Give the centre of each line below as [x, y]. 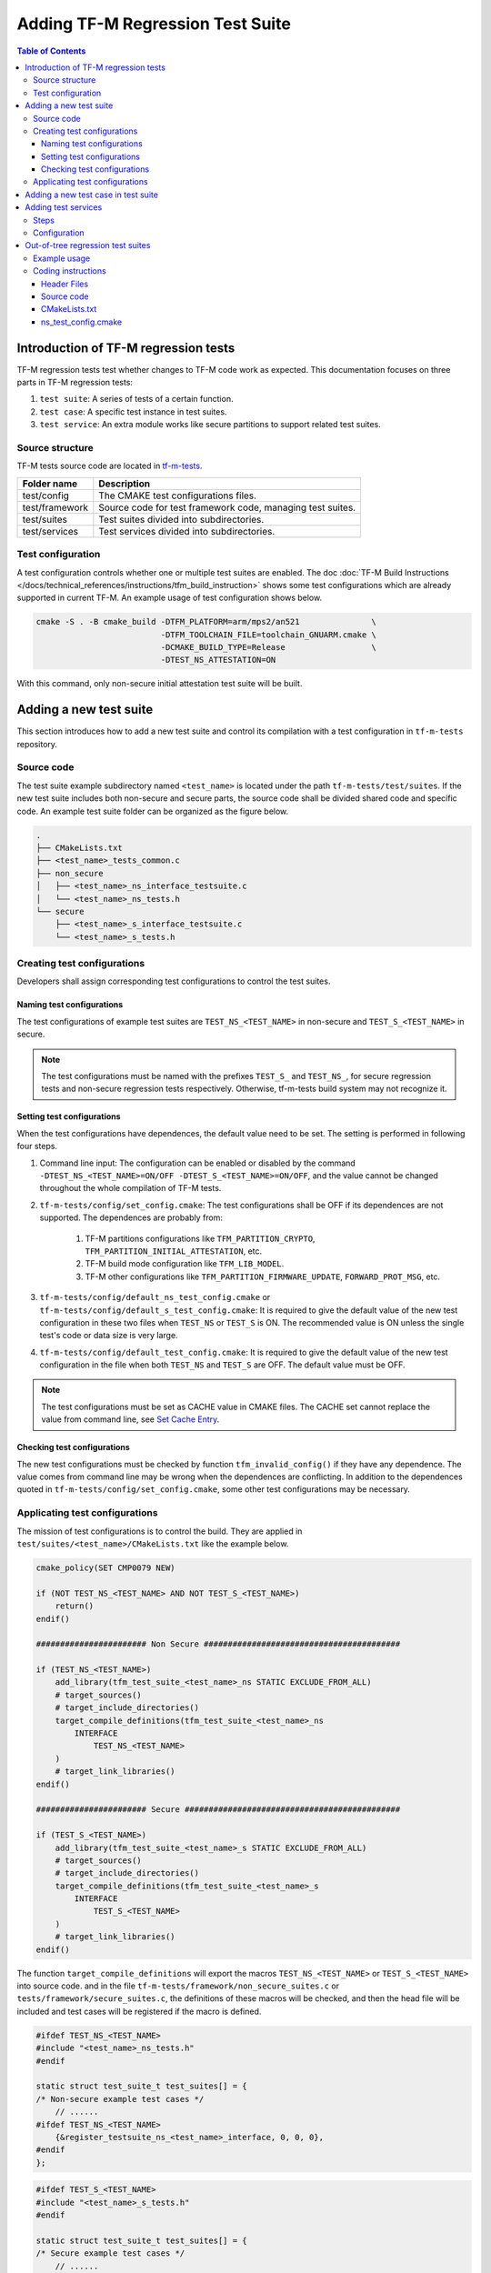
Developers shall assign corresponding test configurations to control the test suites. [174, 981]
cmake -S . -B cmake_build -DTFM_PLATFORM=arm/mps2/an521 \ [206, 622]
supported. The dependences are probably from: [131, 1217]
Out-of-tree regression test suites [88, 245]
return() [75, 1606]
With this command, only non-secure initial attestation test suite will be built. [160, 684]
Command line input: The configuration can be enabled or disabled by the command [198, 1163]
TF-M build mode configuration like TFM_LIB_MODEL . [185, 1264]
